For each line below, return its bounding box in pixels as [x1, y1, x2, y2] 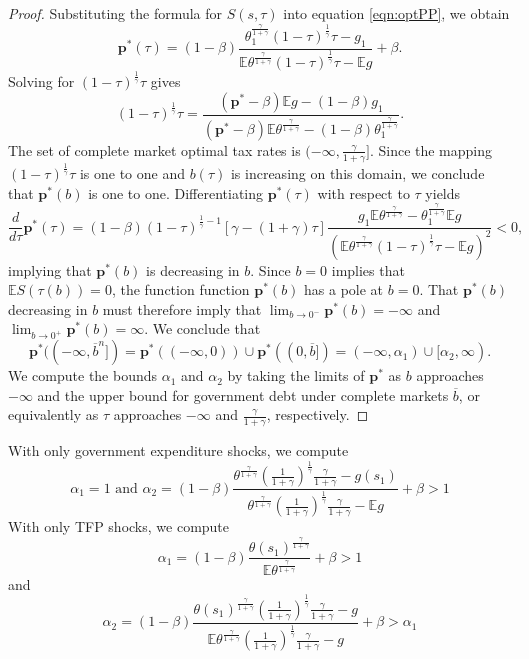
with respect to [317, 182, 410, 203]
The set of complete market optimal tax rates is [8, 139, 301, 160]
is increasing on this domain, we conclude [230, 163, 485, 184]
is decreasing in [146, 259, 240, 280]
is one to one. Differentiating [88, 182, 264, 203]
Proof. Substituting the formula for [8, 3, 223, 23]
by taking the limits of [227, 365, 365, 386]
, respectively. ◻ [266, 404, 369, 425]
